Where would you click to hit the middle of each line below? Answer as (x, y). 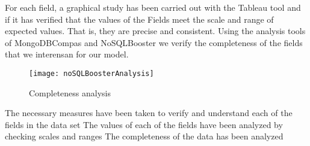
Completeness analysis (70, 92)
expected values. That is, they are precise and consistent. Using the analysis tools (155, 31)
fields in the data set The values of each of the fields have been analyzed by (144, 124)
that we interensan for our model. (67, 54)
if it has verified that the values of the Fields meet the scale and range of (139, 19)
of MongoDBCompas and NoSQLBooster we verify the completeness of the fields (154, 42)
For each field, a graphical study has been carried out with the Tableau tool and (153, 7)
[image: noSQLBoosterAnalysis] (91, 73)
